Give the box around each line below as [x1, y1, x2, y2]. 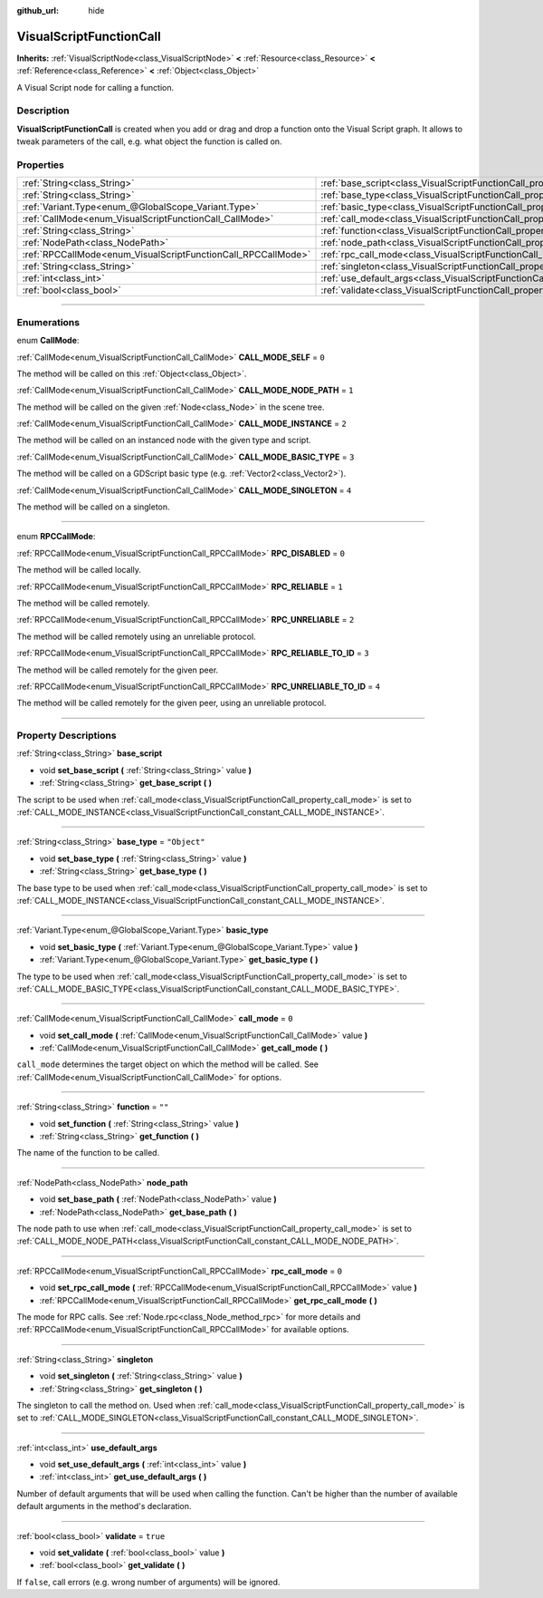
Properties [16, 159, 65, 171]
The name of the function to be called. [16, 1148, 160, 1158]
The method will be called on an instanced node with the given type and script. [16, 435, 311, 446]
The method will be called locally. [16, 565, 142, 576]
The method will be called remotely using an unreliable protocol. [16, 631, 257, 642]
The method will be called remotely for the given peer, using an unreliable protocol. [16, 698, 327, 709]
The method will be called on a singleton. [16, 501, 171, 512]
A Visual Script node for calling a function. [16, 82, 175, 92]
